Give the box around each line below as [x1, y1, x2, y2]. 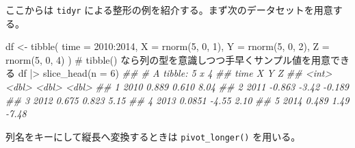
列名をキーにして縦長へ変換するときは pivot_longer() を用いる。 [5, 129, 301, 143]
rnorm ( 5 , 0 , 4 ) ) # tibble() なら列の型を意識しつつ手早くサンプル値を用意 [5, 52, 330, 66]
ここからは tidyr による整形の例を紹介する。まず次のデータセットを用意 [5, 3, 333, 16]
